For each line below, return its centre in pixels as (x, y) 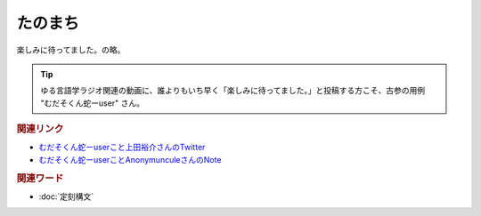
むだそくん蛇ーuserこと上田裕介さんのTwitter (122, 148)
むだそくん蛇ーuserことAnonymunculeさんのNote (130, 159)
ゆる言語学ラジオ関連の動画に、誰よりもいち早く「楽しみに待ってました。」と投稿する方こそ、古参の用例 (233, 91)
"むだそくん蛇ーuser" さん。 (93, 103)
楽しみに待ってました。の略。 (71, 50)
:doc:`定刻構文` (66, 196)
